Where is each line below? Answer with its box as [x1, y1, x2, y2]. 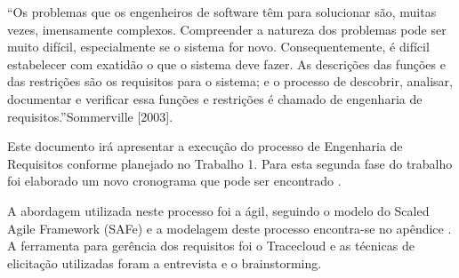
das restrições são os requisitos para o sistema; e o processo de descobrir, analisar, [7, 72, 453, 91]
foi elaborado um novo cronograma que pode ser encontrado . [7, 171, 342, 190]
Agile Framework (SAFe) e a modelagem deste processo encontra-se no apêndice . [7, 218, 452, 237]
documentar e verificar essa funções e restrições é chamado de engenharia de [7, 89, 423, 107]
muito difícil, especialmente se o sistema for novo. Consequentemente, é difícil [7, 37, 430, 56]
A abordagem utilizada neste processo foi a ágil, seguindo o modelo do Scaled [7, 201, 430, 219]
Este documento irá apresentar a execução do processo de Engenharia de [7, 137, 403, 155]
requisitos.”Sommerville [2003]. [7, 107, 173, 125]
